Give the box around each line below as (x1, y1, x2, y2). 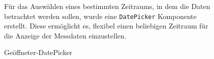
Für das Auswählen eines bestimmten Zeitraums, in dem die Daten (4, 1, 210, 11)
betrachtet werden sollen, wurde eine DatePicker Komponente (4, 10, 197, 21)
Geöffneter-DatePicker (4, 47, 73, 57)
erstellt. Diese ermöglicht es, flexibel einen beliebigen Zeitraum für (4, 20, 208, 31)
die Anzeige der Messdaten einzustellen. (4, 30, 126, 40)
